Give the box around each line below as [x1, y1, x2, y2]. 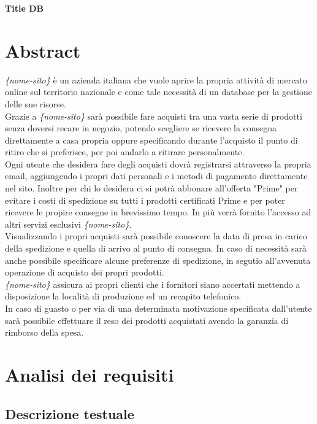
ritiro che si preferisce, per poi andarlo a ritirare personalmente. [5, 145, 245, 158]
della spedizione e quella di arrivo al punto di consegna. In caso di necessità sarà [5, 242, 307, 255]
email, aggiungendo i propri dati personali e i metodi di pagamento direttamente [5, 169, 308, 182]
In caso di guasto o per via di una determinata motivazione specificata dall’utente [5, 302, 312, 314]
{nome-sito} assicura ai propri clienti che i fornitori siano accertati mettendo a [5, 277, 300, 290]
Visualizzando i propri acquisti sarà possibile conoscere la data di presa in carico [5, 229, 307, 242]
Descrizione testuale [5, 404, 134, 423]
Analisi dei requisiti [5, 361, 174, 387]
